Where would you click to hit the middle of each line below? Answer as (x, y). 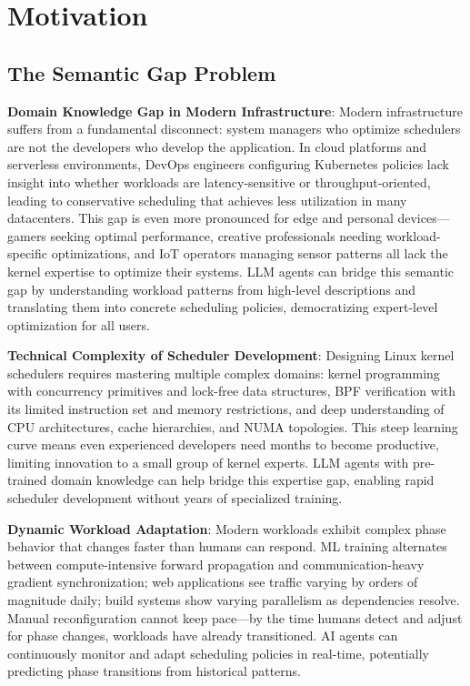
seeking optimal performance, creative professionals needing (216, 235)
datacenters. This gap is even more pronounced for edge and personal (200, 218)
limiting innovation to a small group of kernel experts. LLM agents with (208, 462)
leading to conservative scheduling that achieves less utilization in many (207, 200)
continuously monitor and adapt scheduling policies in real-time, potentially (218, 653)
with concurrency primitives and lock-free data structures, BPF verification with (232, 391)
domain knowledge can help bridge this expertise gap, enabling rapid (243, 480)
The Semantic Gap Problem (142, 72)
